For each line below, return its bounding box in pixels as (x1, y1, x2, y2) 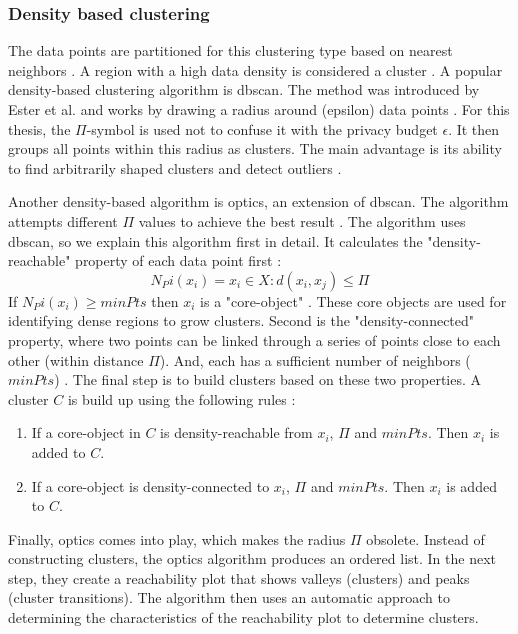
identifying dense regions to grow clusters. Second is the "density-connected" (8, 310, 475, 331)
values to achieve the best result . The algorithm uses (138, 210, 466, 231)
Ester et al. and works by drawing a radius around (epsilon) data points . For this (8, 99, 510, 119)
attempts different (8, 210, 118, 231)
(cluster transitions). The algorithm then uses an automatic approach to (8, 587, 450, 608)
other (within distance (8, 349, 144, 370)
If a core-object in (31, 422, 141, 443)
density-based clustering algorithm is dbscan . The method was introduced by (8, 79, 480, 100)
